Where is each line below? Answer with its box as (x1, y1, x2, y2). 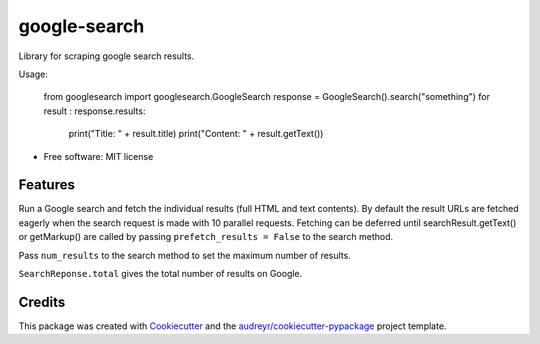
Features (18, 176, 75, 194)
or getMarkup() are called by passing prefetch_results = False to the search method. (18, 231, 394, 243)
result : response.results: (43, 105, 146, 117)
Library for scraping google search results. (18, 50, 195, 62)
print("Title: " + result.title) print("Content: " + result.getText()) (68, 128, 324, 140)
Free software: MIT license (43, 150, 154, 162)
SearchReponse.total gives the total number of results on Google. (18, 267, 303, 279)
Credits (18, 293, 66, 310)
